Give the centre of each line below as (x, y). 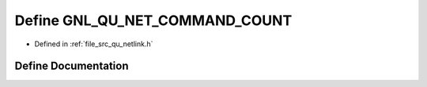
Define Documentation (72, 66)
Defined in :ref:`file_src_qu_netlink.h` (94, 44)
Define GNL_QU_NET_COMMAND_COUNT (153, 20)
